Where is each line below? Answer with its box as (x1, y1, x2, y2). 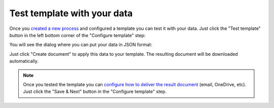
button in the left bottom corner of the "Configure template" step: (9, 32, 146, 38)
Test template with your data (9, 8, 133, 19)
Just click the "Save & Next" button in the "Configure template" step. (23, 89, 167, 95)
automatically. (9, 58, 39, 64)
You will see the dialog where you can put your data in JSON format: (9, 42, 152, 48)
